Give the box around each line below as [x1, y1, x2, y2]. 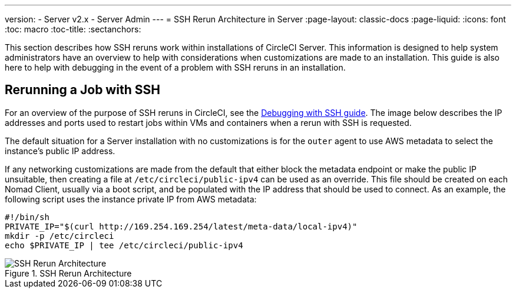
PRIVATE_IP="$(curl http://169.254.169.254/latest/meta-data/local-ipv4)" [5, 221, 358, 231]
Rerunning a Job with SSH [5, 82, 160, 98]
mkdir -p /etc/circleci [5, 231, 114, 241]
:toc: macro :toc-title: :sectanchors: [5, 24, 141, 34]
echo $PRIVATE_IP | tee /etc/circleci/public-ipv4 [5, 240, 243, 250]
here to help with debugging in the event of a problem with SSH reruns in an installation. [5, 62, 346, 72]
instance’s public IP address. [5, 145, 115, 156]
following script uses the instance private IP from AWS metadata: [5, 194, 257, 204]
